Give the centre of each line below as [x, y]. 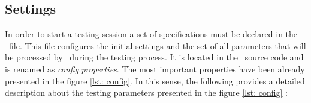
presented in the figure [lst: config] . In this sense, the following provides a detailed [155, 81]
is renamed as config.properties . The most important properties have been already [155, 69]
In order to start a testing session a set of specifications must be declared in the [151, 34]
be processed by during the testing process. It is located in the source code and [154, 57]
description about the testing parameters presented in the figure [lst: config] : [146, 93]
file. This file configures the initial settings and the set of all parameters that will [157, 45]
